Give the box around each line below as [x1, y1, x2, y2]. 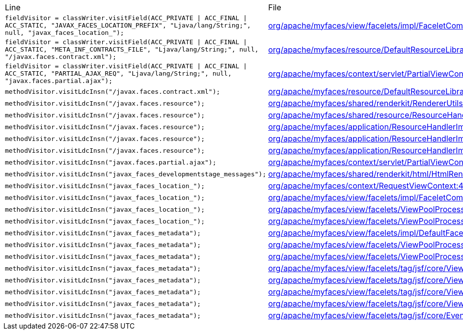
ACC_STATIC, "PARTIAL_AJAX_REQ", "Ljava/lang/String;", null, [5, 70, 232, 77]
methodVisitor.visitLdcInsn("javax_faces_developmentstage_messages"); [5, 170, 267, 178]
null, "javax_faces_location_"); [5, 29, 124, 36]
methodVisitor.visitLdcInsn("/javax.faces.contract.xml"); [5, 87, 220, 95]
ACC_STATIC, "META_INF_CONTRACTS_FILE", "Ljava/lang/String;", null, [5, 46, 259, 53]
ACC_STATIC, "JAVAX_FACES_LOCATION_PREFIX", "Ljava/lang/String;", [5, 22, 251, 29]
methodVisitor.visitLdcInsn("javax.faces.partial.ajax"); [5, 158, 217, 166]
